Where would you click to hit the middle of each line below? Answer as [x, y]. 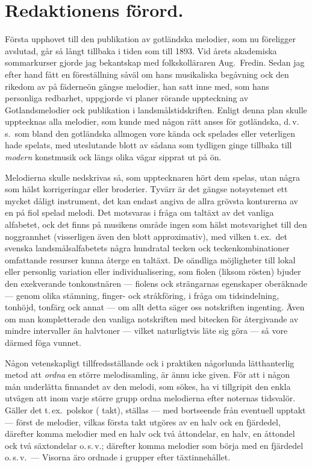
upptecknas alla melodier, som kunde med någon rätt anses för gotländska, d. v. [152, 121]
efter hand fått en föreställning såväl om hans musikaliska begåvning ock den [147, 74]
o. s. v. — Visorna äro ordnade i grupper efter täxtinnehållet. [118, 457]
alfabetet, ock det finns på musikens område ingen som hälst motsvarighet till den [156, 224]
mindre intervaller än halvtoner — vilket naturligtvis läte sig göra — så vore [146, 331]
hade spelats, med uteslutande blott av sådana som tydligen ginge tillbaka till [148, 145]
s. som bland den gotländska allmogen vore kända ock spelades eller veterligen [150, 133]
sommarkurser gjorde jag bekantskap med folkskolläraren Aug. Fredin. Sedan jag [155, 62]
